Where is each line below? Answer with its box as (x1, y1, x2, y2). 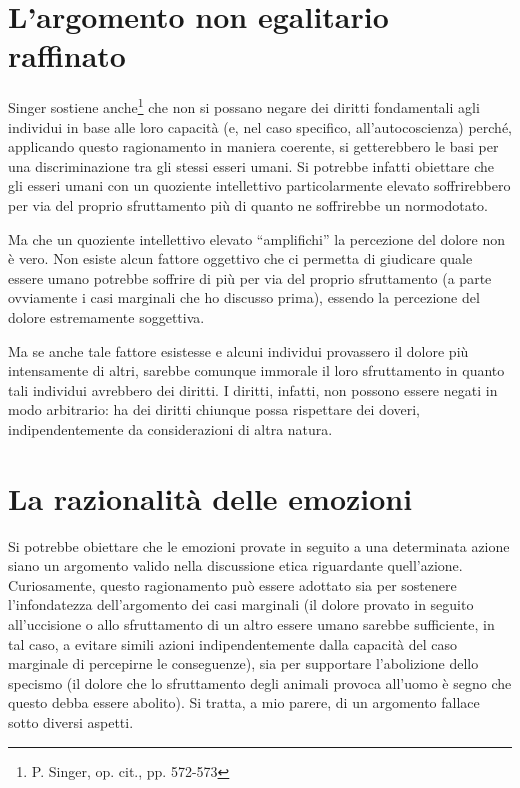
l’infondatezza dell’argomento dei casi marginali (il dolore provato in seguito (8, 594, 474, 615)
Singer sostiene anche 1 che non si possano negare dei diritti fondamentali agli (8, 94, 480, 117)
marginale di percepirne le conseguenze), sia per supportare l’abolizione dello (8, 653, 479, 674)
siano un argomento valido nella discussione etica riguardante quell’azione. (8, 555, 463, 576)
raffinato (8, 35, 126, 76)
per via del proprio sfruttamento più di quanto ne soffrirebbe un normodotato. (8, 194, 489, 215)
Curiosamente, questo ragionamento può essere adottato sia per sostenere (8, 574, 457, 595)
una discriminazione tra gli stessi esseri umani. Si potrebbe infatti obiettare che (8, 155, 494, 176)
